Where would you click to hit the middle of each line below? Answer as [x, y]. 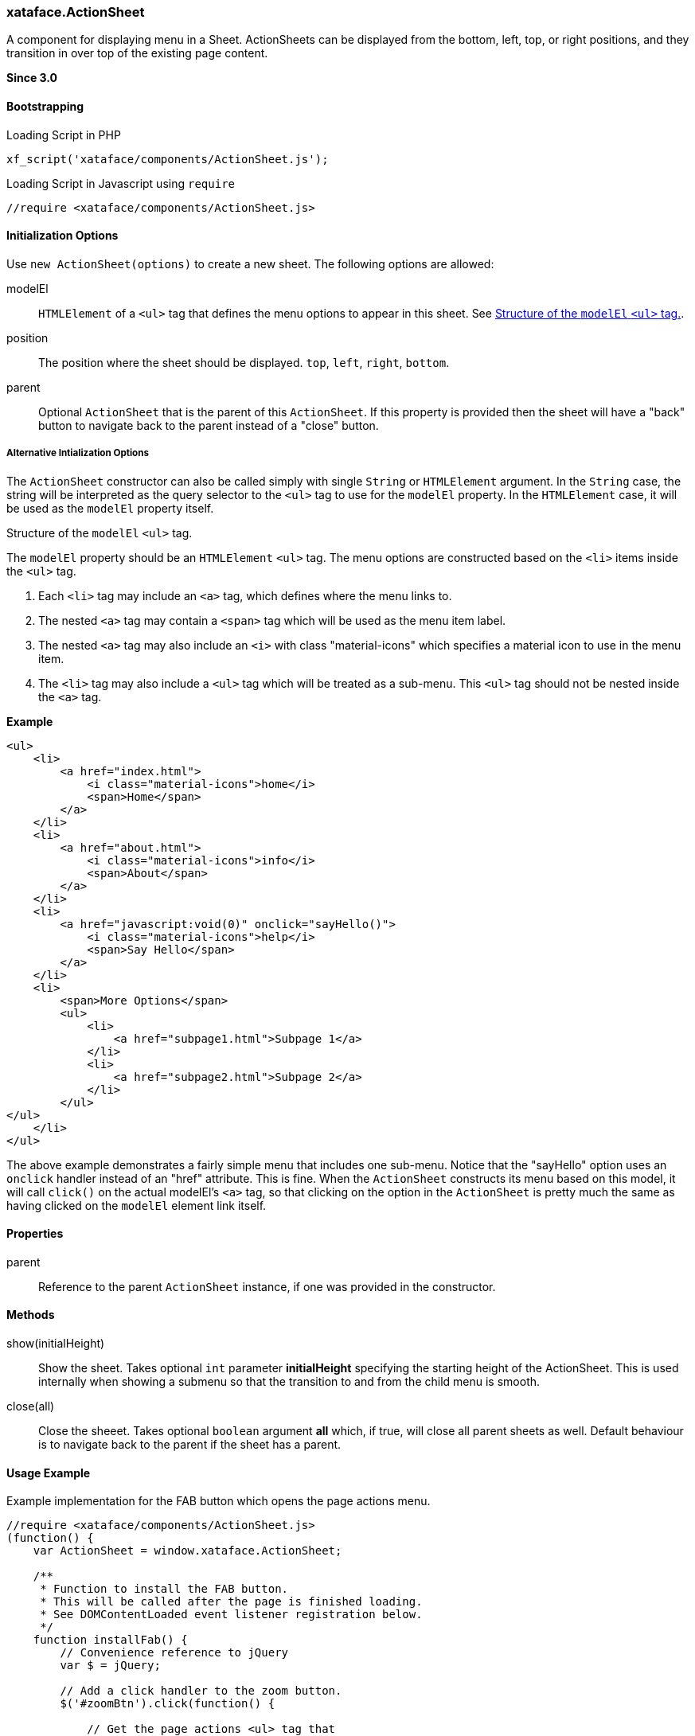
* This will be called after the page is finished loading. [231, 1602]
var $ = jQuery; [110, 1666]
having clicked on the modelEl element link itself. [137, 1205]
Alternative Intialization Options [78, 453]
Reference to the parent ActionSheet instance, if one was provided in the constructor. [267, 1286]
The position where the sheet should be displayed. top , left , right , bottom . [244, 362]
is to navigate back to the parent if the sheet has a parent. [190, 1445]
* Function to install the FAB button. [164, 1589]
